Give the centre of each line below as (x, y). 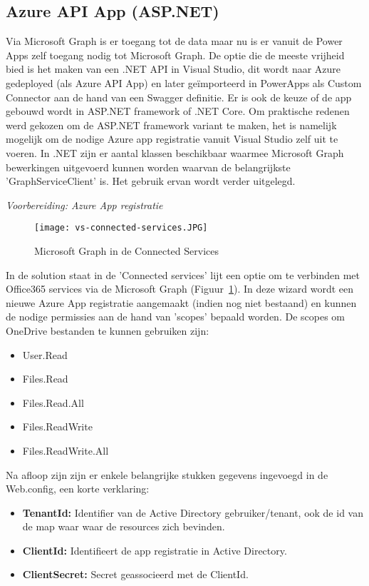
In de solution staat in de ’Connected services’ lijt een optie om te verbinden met (183, 274)
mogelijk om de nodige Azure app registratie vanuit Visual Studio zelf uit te (172, 139)
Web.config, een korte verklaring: (78, 489)
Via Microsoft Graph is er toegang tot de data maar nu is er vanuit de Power (174, 41)
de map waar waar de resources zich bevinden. (124, 526)
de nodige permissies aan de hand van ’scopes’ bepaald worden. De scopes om (175, 317)
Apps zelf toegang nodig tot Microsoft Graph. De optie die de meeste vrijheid (175, 55)
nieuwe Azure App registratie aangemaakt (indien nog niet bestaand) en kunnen (181, 302)
